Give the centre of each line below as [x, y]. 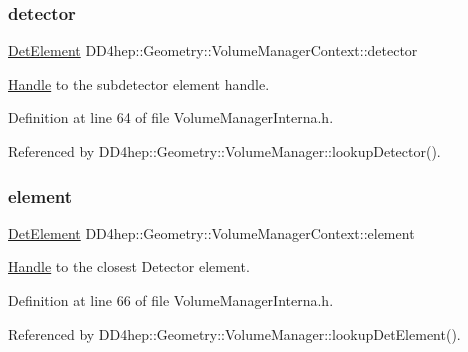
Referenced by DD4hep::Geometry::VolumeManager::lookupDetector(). [224, 151]
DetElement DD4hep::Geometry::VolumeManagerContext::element [211, 232]
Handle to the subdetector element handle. [139, 83]
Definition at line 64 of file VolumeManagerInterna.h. [171, 117]
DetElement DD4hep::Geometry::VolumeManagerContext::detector [213, 50]
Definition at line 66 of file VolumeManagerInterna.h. [171, 300]
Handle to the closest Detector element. [129, 266]
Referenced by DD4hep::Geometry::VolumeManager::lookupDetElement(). [234, 333]
